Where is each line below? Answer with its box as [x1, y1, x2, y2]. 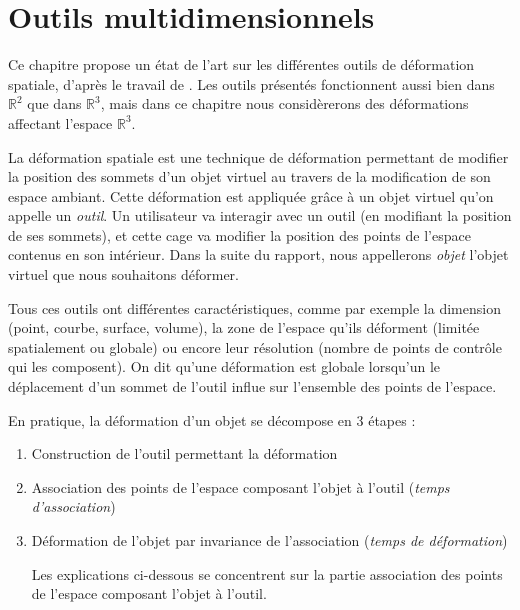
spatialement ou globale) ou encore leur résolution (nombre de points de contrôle [8, 336, 502, 357]
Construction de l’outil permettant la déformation [31, 443, 338, 464]
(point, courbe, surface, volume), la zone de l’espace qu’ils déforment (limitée [8, 317, 480, 338]
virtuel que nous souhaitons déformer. [8, 264, 239, 285]
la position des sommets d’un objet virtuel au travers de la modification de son [8, 166, 491, 187]
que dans [27, 93, 82, 114]
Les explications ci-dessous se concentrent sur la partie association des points [31, 563, 503, 584]
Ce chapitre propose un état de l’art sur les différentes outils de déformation [8, 54, 475, 75]
